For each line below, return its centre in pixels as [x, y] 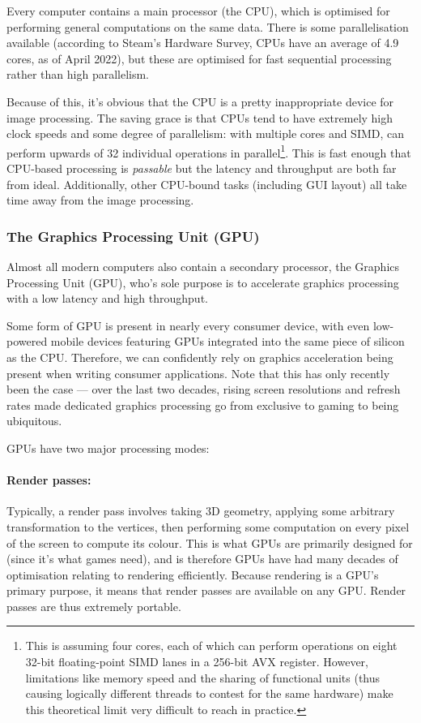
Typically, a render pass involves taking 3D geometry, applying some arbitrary [201, 511]
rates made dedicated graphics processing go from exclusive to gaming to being [203, 405]
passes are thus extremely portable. [94, 606]
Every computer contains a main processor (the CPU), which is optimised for [198, 11]
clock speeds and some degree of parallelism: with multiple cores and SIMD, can [206, 133]
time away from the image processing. [100, 200]
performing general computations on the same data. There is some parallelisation [208, 26]
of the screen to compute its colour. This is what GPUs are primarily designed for [210, 542]
